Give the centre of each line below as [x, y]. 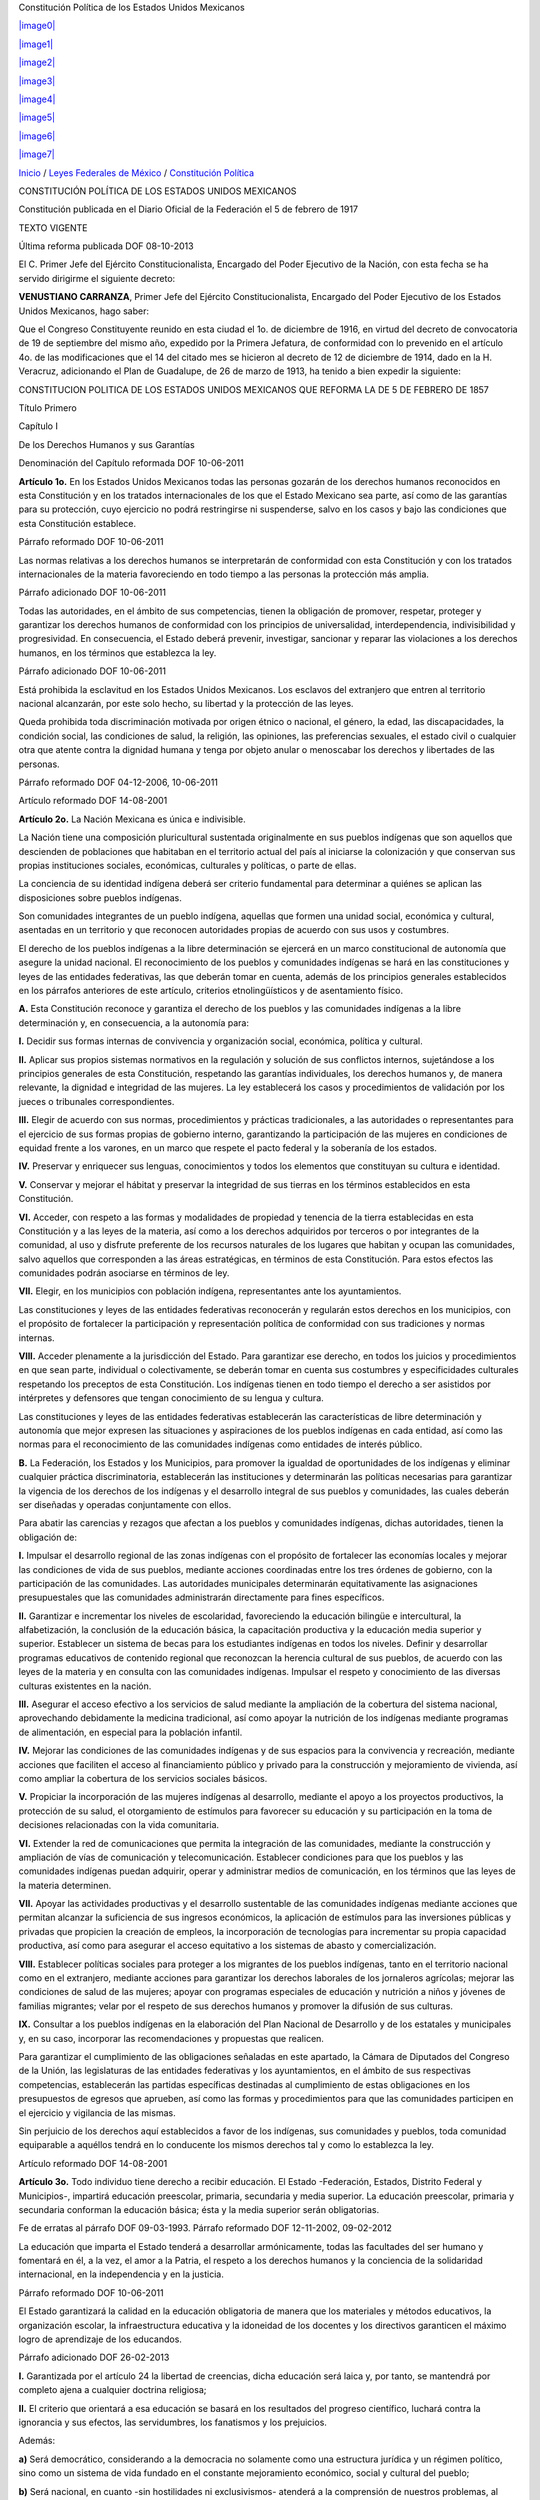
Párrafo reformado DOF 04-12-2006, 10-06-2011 [118, 782]
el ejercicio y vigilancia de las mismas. [97, 2112]
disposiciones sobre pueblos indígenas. [100, 897]
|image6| [37, 136]
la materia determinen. [65, 1885]
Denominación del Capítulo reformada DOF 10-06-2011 [131, 463]
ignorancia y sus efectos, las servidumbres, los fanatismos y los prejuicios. [172, 2422]
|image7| [36, 154]
